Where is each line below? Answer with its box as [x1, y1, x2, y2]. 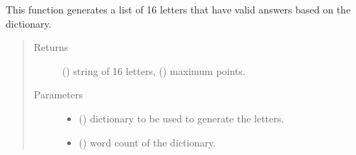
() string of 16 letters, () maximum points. [62, 63, 246, 78]
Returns [33, 40, 69, 54]
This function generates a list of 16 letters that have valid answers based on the [6, 2, 351, 16]
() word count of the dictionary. [79, 134, 216, 149]
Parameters [33, 87, 83, 102]
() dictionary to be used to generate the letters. [79, 110, 285, 125]
